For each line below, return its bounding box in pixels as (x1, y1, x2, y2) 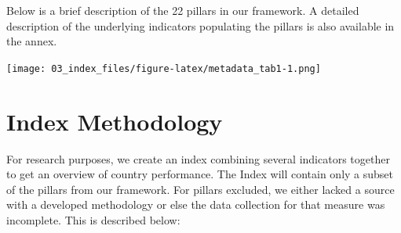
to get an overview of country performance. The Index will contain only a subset (6, 166, 394, 182)
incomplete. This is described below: (6, 211, 180, 228)
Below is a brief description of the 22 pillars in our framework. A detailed (6, 2, 359, 18)
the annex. (6, 33, 57, 49)
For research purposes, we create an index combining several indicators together (6, 150, 390, 167)
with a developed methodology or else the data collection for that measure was (6, 196, 385, 213)
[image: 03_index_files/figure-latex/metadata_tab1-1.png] (6, 63, 321, 74)
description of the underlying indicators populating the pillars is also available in (6, 17, 395, 34)
